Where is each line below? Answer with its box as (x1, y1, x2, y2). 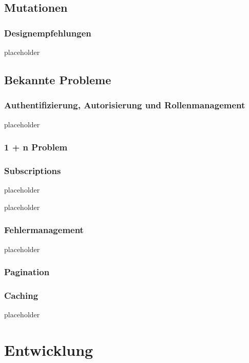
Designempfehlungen (4, 26, 91, 39)
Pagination (4, 265, 50, 278)
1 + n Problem (4, 141, 68, 154)
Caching (4, 289, 39, 302)
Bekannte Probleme (4, 71, 111, 87)
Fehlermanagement (4, 223, 84, 236)
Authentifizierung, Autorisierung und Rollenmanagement (4, 99, 245, 111)
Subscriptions (4, 164, 61, 177)
